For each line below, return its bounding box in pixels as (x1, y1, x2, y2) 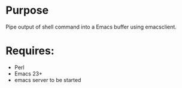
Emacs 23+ (14, 70, 43, 77)
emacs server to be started (14, 76, 81, 83)
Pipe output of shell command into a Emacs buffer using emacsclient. (5, 23, 177, 30)
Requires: (5, 44, 54, 58)
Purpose (5, 4, 49, 17)
